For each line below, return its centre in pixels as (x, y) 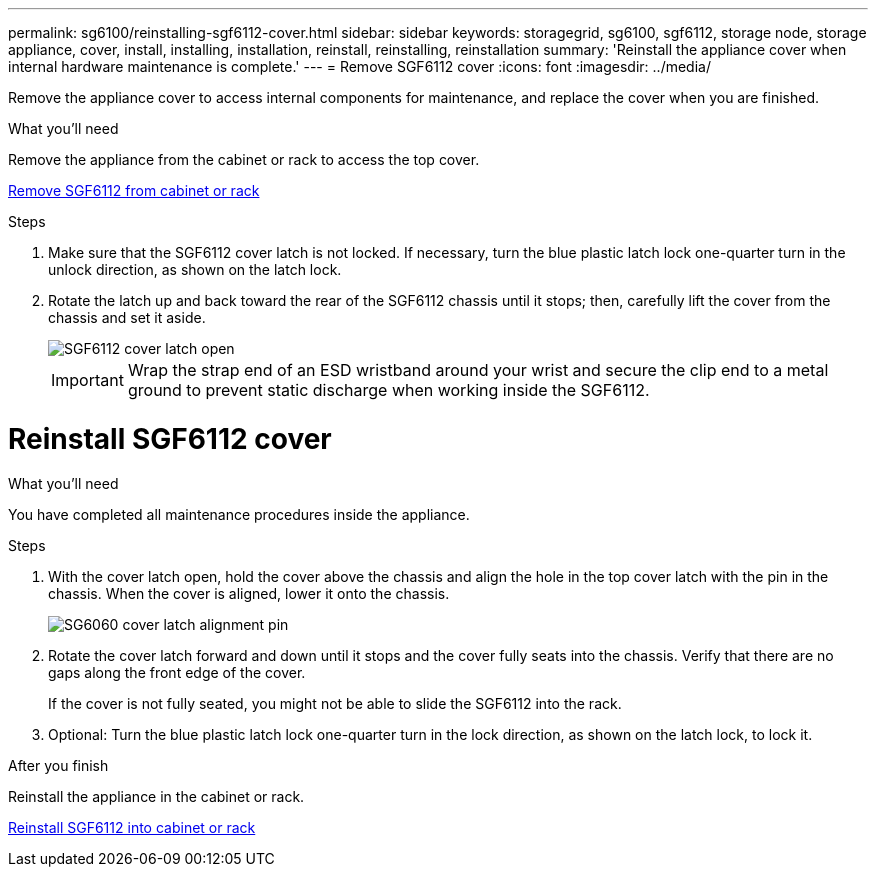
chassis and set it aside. (127, 317)
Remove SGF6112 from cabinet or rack (134, 190)
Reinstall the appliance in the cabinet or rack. (156, 796)
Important (87, 380)
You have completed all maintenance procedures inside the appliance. (239, 514)
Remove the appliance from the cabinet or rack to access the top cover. (244, 159)
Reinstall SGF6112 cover (170, 438)
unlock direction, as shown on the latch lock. (195, 269)
